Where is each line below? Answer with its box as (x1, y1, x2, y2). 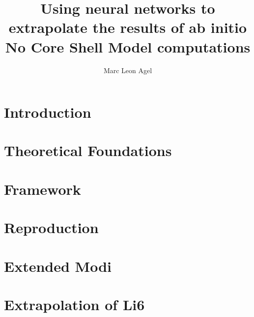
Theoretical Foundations (4, 140, 172, 160)
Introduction (4, 102, 91, 122)
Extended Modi (4, 256, 112, 276)
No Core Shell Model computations (5, 36, 251, 56)
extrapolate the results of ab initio (8, 17, 247, 37)
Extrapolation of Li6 (4, 294, 145, 314)
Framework (4, 179, 81, 199)
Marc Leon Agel (103, 65, 152, 75)
